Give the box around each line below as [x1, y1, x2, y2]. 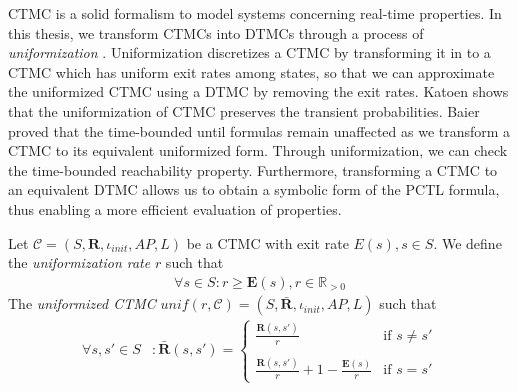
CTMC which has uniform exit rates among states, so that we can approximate [8, 61, 495, 82]
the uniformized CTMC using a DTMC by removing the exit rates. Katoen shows [8, 81, 509, 102]
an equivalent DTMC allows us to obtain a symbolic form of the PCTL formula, [8, 179, 500, 200]
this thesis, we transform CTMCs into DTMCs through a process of [8, 22, 424, 43]
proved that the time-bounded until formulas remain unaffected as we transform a [8, 120, 511, 141]
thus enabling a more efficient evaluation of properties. [8, 198, 342, 219]
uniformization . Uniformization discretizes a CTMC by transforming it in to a [8, 42, 491, 63]
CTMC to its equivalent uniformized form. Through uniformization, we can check [8, 140, 508, 161]
